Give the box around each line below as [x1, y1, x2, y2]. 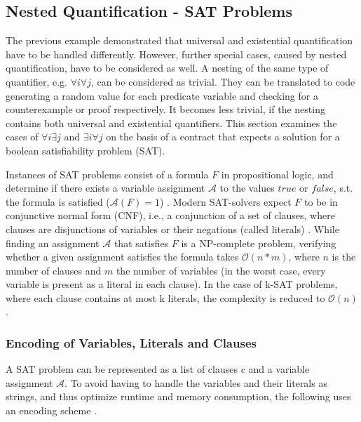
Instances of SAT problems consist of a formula [6, 166, 209, 181]
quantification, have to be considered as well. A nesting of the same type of [6, 60, 329, 75]
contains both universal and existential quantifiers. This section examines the [6, 115, 337, 130]
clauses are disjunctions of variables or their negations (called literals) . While [6, 221, 339, 236]
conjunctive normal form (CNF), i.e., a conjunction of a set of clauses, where [6, 208, 335, 223]
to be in [304, 194, 338, 209]
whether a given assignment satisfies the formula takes [6, 249, 239, 264]
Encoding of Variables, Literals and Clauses [6, 334, 257, 351]
